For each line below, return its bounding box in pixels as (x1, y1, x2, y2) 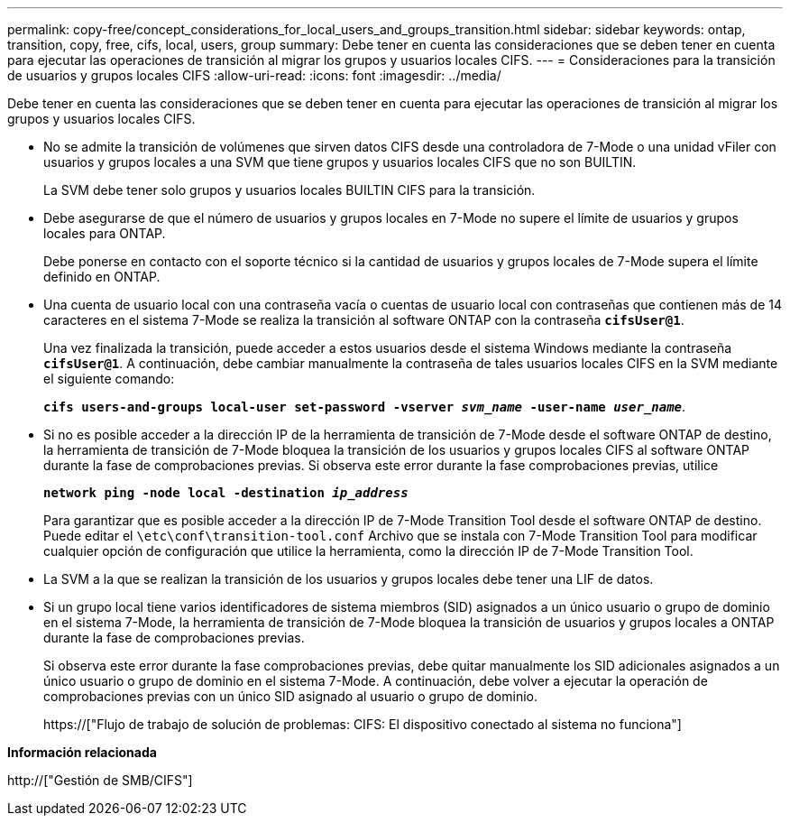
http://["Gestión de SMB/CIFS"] (7, 772, 193, 788)
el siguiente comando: (43, 371, 175, 386)
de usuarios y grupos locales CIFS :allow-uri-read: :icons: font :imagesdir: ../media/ (7, 68, 501, 83)
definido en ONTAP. (43, 269, 161, 284)
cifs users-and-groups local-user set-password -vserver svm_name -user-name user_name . (43, 399, 686, 414)
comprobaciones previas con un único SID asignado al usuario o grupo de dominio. (43, 689, 538, 704)
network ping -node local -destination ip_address (43, 485, 409, 500)
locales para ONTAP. (43, 226, 166, 241)
